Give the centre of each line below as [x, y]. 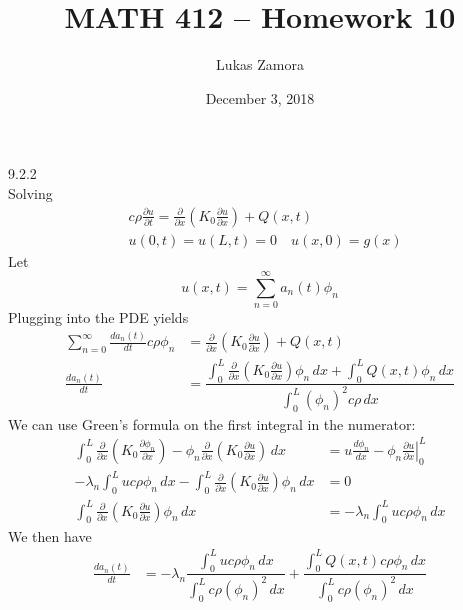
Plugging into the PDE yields [98, 317]
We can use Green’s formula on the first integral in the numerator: [212, 423]
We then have [50, 535]
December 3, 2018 [260, 97]
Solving [30, 192]
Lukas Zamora [260, 64]
